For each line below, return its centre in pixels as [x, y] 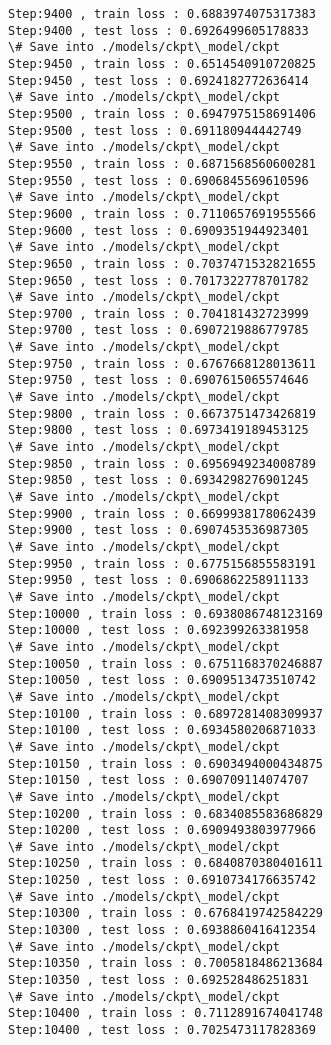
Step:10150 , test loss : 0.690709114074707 [158, 780]
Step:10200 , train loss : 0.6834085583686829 [165, 813]
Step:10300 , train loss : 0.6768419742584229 [165, 913]
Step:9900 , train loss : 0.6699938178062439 [162, 513]
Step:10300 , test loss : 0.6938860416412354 [162, 930]
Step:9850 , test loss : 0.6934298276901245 [158, 480]
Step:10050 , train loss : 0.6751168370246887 [165, 663]
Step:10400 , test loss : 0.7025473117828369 [162, 1030]
